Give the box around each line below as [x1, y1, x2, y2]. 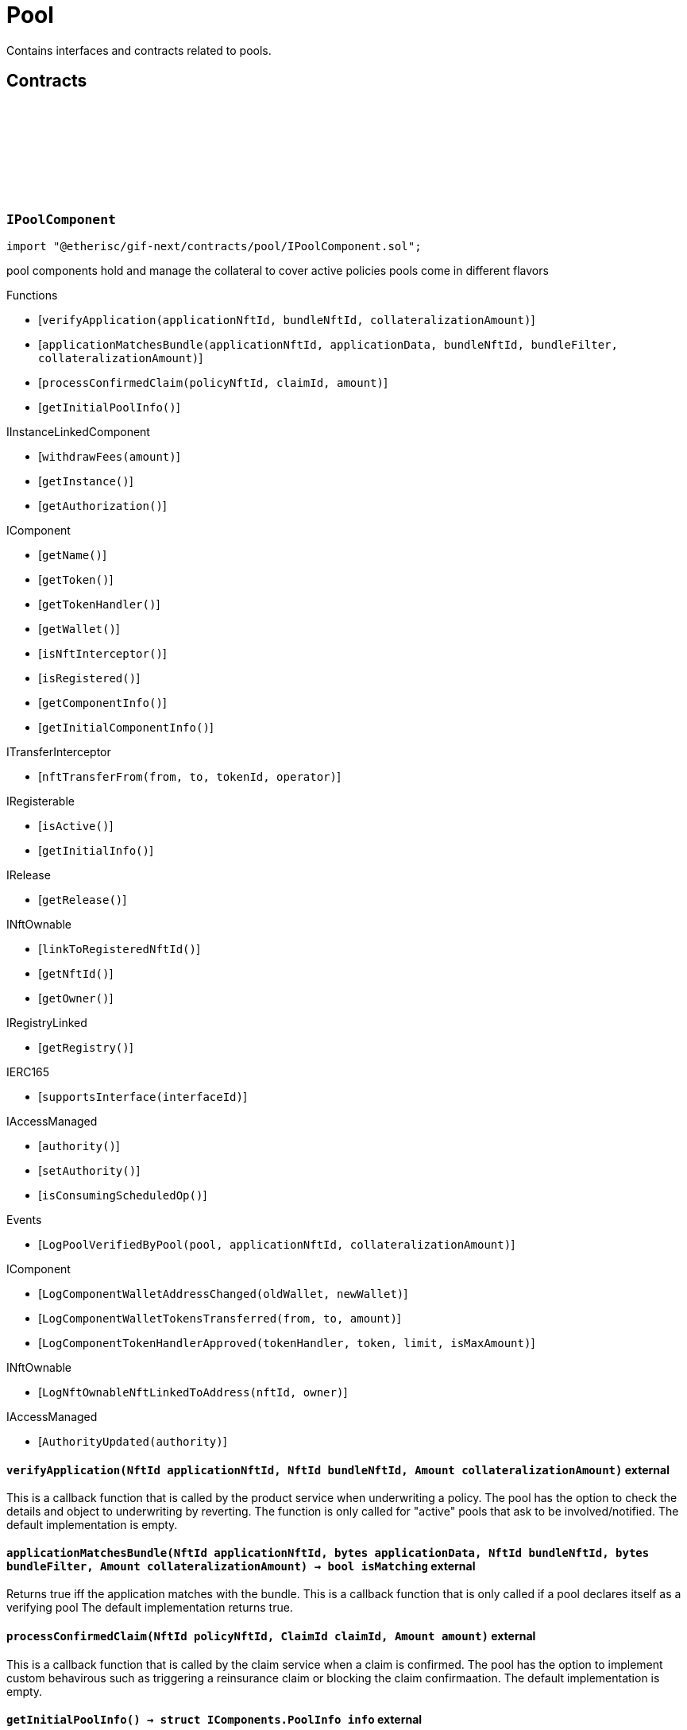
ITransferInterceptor [6, 744, 111, 759]
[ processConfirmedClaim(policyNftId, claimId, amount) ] [38, 375, 388, 389]
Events [6, 1212, 42, 1226]
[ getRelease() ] [38, 892, 127, 906]
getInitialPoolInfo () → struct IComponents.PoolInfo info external [6, 1713, 423, 1727]
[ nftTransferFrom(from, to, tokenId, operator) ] [38, 769, 342, 783]
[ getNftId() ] [38, 966, 114, 980]
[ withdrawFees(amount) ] [38, 449, 180, 463]
